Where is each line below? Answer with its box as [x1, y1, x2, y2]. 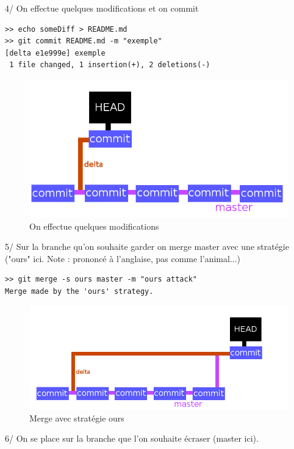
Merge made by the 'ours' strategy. [5, 287, 154, 296]
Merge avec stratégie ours [29, 411, 124, 424]
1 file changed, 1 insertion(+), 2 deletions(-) [9, 60, 210, 70]
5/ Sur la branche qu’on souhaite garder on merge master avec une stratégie [5, 240, 289, 253]
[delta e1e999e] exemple [5, 48, 106, 57]
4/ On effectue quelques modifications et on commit [5, 2, 199, 14]
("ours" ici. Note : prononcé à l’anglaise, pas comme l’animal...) [5, 252, 241, 265]
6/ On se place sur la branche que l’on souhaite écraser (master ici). [5, 432, 259, 445]
